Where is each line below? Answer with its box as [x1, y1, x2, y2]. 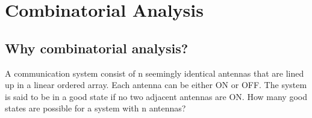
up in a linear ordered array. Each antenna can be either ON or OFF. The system [5, 78, 307, 91]
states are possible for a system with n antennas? [5, 102, 186, 114]
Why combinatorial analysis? [5, 38, 189, 57]
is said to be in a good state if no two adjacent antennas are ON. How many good [5, 90, 307, 102]
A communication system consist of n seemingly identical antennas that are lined [5, 66, 304, 79]
